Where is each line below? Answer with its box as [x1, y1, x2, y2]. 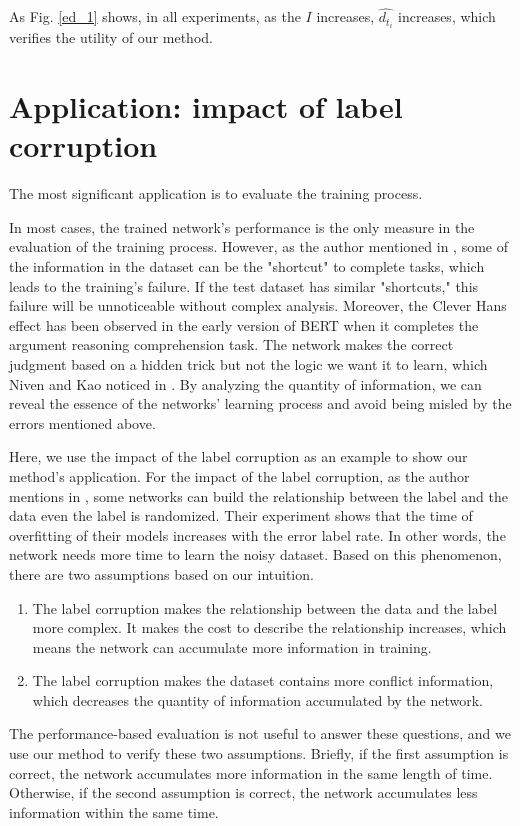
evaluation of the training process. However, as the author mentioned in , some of [9, 236, 509, 257]
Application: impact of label [9, 86, 403, 127]
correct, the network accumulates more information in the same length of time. [9, 762, 493, 783]
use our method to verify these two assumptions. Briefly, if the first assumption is [9, 743, 509, 764]
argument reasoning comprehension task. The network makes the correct [9, 334, 454, 355]
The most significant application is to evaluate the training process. [9, 183, 423, 204]
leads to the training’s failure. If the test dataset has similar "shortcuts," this [9, 275, 479, 296]
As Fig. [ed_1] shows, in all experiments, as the [9, 6, 301, 27]
